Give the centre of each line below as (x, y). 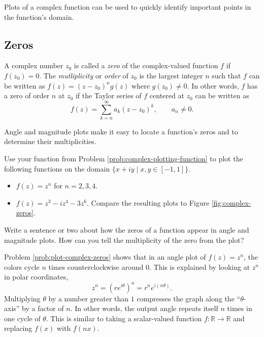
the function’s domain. (39, 17)
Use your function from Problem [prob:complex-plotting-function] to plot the (124, 159)
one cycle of (22, 318)
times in (240, 308)
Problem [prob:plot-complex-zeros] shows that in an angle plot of (105, 257)
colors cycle (22, 266)
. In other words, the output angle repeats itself (144, 308)
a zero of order (27, 95)
